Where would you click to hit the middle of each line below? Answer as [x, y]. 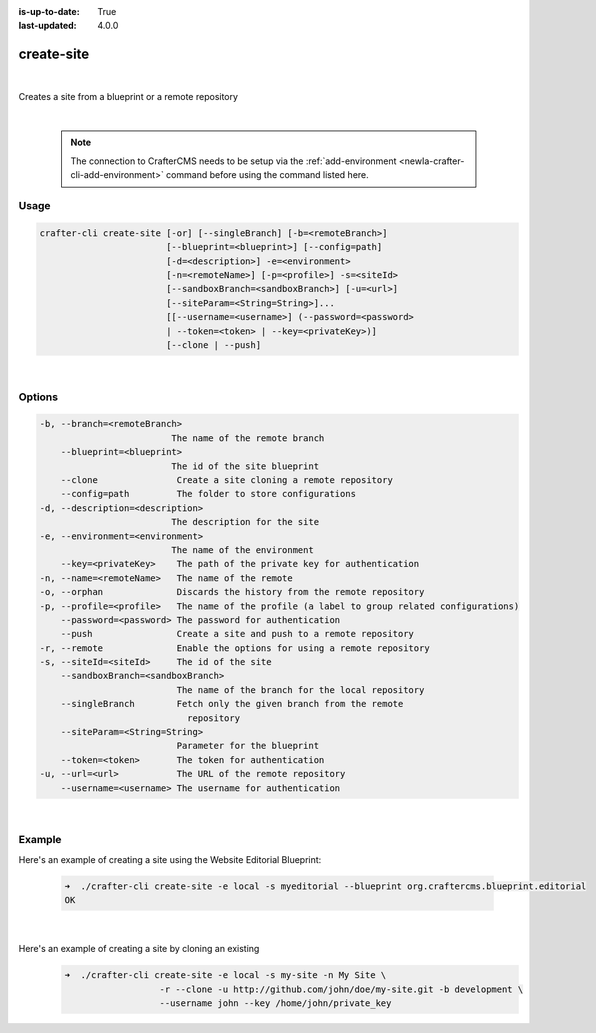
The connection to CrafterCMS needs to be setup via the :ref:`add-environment [233, 161]
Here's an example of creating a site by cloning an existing [139, 949]
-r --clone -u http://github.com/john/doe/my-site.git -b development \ [341, 989]
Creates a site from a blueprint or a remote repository [128, 96]
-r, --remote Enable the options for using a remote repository [234, 648]
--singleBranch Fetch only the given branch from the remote [232, 704]
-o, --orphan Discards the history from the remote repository [232, 592]
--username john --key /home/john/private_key [275, 1003]
